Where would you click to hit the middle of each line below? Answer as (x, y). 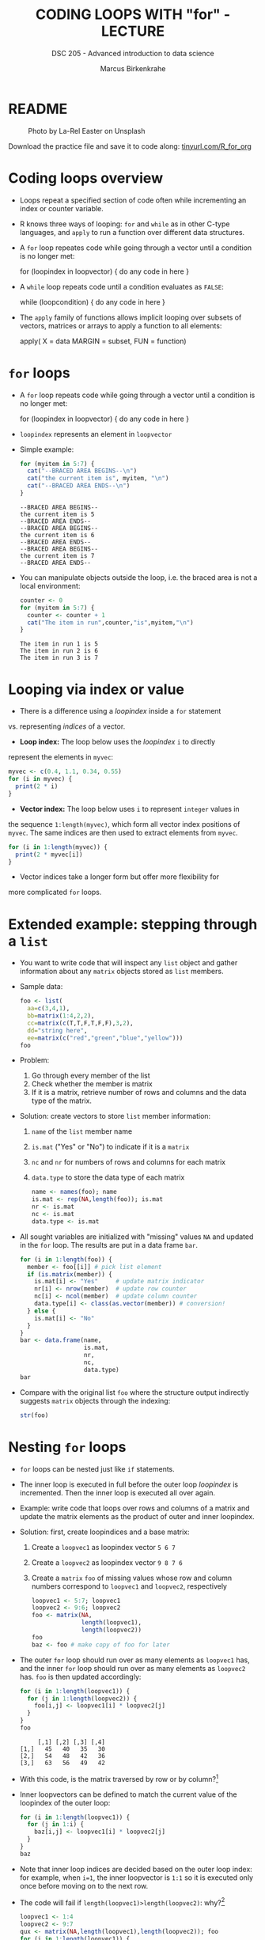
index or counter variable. (62, 208)
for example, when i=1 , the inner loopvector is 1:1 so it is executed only (136, 1877)
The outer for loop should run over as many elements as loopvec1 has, (135, 1660)
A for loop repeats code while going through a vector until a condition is (137, 395)
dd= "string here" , (57, 1030)
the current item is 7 (57, 555)
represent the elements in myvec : (61, 757)
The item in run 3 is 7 (59, 658)
